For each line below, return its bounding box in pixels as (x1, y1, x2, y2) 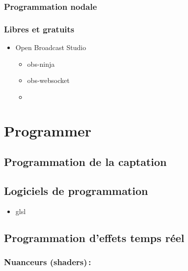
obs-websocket (27, 75, 70, 85)
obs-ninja (27, 58, 55, 69)
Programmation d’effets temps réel (4, 230, 185, 245)
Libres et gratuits (4, 23, 75, 35)
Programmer (4, 120, 92, 140)
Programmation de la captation (4, 154, 167, 169)
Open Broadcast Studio (15, 42, 86, 53)
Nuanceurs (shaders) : (4, 256, 91, 268)
